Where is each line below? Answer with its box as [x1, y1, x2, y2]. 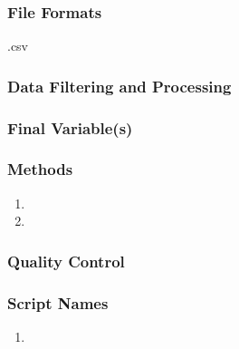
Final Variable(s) [7, 116, 133, 139]
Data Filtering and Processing [7, 74, 232, 97]
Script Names [7, 291, 109, 314]
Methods [7, 158, 73, 180]
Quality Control [7, 249, 125, 272]
